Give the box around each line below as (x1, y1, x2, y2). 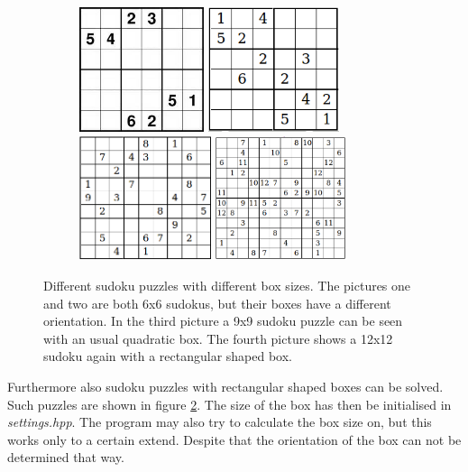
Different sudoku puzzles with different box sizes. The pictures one (43, 276, 411, 295)
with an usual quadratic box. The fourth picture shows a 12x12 (43, 329, 393, 347)
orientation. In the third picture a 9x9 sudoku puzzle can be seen (43, 311, 403, 330)
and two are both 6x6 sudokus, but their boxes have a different (43, 293, 391, 312)
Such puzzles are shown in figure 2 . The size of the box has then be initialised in (7, 394, 452, 413)
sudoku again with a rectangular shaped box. (43, 347, 292, 366)
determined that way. (7, 448, 124, 467)
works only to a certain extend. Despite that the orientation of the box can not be (7, 430, 462, 449)
